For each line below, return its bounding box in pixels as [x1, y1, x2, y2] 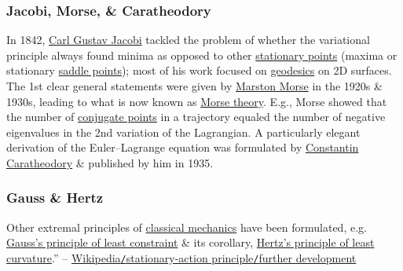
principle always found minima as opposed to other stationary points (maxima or [6, 46, 398, 63]
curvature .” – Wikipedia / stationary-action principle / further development [6, 249, 357, 266]
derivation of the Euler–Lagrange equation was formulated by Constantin [6, 139, 359, 156]
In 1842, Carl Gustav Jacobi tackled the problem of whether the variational [6, 31, 370, 48]
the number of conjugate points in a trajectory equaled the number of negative [6, 108, 386, 125]
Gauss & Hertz [6, 188, 104, 207]
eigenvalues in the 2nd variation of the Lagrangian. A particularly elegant [6, 123, 361, 140]
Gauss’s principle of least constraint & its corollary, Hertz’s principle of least [6, 234, 375, 251]
